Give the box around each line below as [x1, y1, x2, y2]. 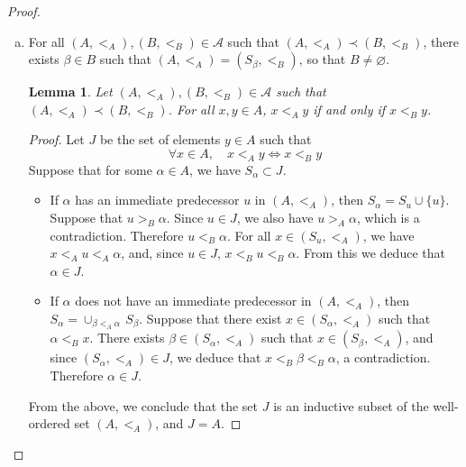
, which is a [357, 207, 420, 226]
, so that [298, 50, 346, 69]
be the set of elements [99, 130, 221, 149]
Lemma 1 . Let [28, 82, 113, 101]
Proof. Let [28, 130, 85, 149]
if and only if [313, 99, 386, 118]
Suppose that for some [28, 160, 152, 179]
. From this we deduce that [296, 243, 445, 262]
